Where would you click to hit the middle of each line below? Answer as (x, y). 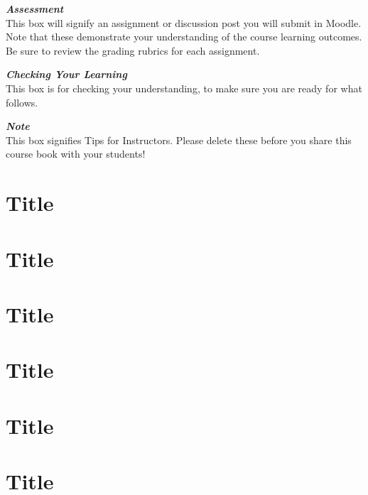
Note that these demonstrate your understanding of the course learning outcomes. (184, 37)
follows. (22, 102)
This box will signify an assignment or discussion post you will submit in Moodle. (184, 22)
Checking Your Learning (66, 74)
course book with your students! (76, 154)
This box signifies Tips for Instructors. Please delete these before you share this (179, 140)
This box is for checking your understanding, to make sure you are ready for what (184, 88)
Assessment (35, 9)
